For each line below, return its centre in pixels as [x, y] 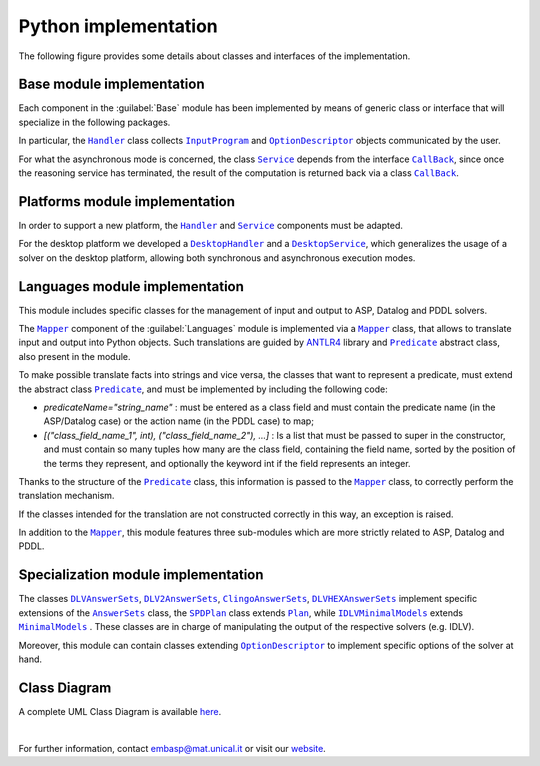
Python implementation [118, 26]
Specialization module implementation [141, 575]
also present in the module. [74, 356]
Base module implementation [111, 84]
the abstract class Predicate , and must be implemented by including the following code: [203, 389]
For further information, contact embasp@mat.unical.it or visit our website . [172, 748]
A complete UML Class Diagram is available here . [120, 711]
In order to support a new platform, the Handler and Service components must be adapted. [211, 225]
